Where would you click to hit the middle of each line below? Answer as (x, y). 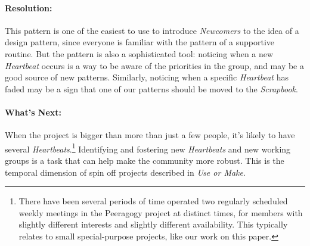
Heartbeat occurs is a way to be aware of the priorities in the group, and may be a (154, 65)
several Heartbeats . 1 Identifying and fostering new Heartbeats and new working (148, 148)
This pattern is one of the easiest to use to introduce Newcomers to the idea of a (152, 30)
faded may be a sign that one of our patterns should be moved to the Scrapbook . (151, 88)
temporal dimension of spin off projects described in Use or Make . (125, 172)
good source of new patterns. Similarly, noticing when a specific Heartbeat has (147, 77)
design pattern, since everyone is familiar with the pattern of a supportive (140, 42)
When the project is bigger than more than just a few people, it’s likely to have (150, 135)
